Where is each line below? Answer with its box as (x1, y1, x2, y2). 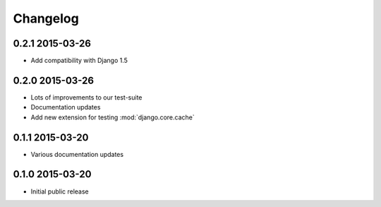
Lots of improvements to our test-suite (30, 93, 143, 102)
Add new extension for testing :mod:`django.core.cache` (30, 113, 195, 122)
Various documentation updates (30, 150, 123, 158)
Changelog (13, 11, 79, 26)
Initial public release (30, 187, 90, 196)
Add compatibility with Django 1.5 (30, 57, 128, 65)
